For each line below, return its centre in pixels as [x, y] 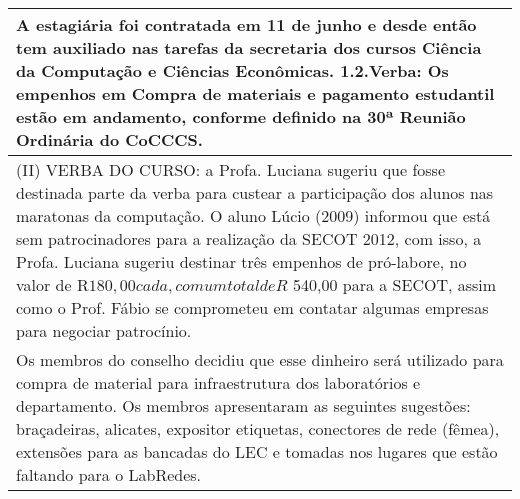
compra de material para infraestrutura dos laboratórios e [218, 382]
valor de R [52, 284]
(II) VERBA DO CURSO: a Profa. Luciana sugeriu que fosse [231, 169]
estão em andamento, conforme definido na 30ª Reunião [241, 116]
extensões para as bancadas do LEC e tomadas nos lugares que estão [257, 451]
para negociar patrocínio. [104, 330]
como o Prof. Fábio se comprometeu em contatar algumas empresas [252, 307]
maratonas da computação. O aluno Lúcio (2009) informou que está [253, 215]
